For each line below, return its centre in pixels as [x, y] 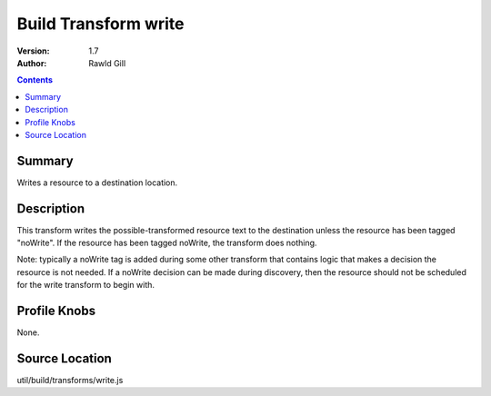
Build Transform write [100, 24]
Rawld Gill [107, 63]
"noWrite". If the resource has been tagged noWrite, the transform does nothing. [167, 243]
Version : [33, 51]
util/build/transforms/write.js [70, 381]
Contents [35, 80]
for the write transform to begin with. [85, 285]
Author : [32, 63]
